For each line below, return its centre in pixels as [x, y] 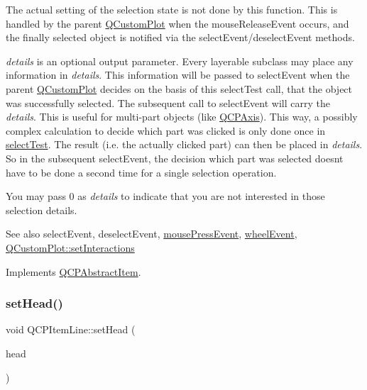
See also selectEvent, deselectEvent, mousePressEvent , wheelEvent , [152, 234]
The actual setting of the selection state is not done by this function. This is [172, 9]
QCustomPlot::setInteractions [70, 247]
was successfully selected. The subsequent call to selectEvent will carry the [168, 102]
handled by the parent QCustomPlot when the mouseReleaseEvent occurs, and [177, 23]
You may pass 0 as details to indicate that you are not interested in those [165, 196]
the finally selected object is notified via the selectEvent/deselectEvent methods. [180, 37]
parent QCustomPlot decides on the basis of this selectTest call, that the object [179, 88]
